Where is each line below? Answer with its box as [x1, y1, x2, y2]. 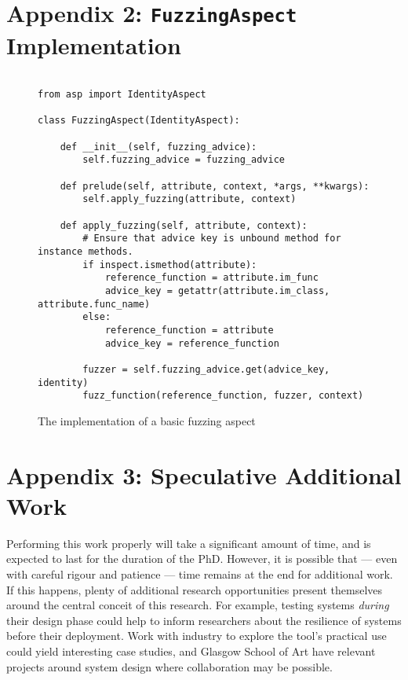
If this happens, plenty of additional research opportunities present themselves [6, 581, 383, 597]
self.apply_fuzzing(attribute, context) [82, 193, 297, 205]
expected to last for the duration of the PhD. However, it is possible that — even [6, 550, 398, 567]
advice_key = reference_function [104, 337, 279, 349]
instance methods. [38, 245, 133, 257]
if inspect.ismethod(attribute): [82, 259, 257, 270]
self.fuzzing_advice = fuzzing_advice [82, 154, 285, 166]
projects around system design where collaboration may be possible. [6, 658, 333, 674]
